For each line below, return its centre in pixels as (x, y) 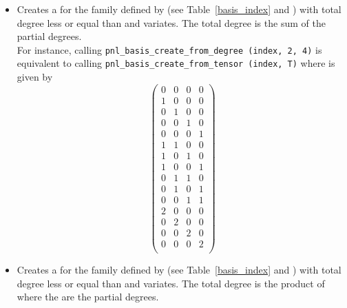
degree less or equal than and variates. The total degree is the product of (171, 283)
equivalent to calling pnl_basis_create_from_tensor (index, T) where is (176, 63)
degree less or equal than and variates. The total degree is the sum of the (171, 22)
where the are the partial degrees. (88, 297)
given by (35, 77)
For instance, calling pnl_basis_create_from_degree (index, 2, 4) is (169, 49)
